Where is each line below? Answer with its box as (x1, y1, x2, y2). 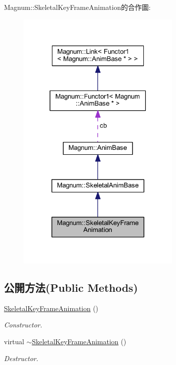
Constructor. (4, 319, 43, 330)
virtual (4, 336, 24, 347)
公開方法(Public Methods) (4, 280, 138, 295)
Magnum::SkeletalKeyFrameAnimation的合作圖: (4, 2, 151, 12)
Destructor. (4, 353, 39, 363)
